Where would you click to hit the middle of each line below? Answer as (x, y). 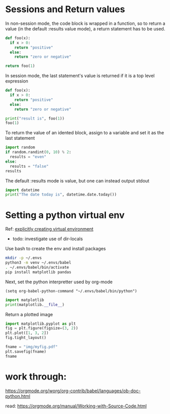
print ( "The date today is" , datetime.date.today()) (61, 195)
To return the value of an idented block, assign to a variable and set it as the (85, 133)
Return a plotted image (29, 314)
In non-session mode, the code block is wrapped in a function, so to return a (86, 23)
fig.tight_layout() (26, 338)
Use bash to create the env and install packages (56, 249)
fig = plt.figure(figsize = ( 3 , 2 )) (42, 328)
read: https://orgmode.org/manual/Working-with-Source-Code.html (76, 406)
